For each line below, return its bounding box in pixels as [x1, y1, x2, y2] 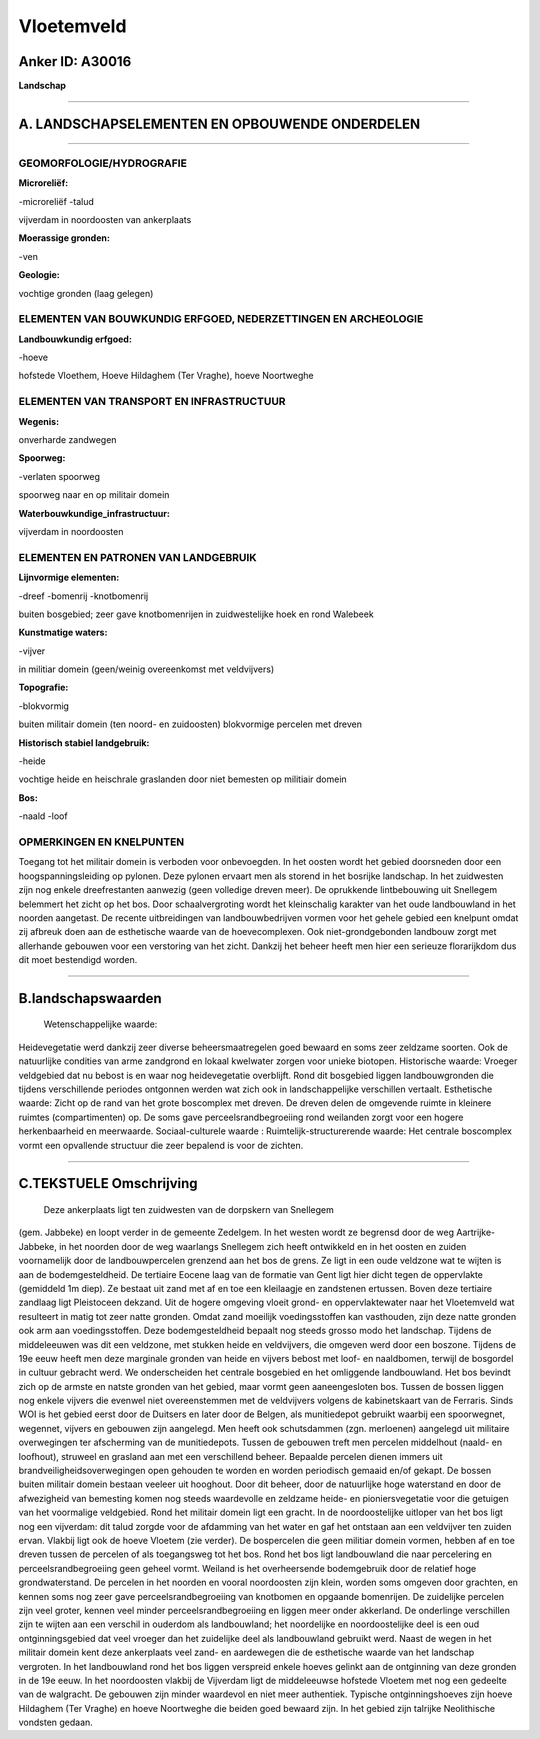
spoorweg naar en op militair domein [18, 489, 170, 501]
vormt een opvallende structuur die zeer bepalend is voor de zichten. [18, 1139, 304, 1151]
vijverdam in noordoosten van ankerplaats [18, 214, 192, 225]
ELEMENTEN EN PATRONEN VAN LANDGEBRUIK [18, 550, 257, 564]
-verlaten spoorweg [18, 470, 100, 482]
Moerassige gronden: [18, 232, 110, 244]
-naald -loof [18, 810, 69, 822]
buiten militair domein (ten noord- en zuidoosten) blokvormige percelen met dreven [18, 718, 363, 730]
